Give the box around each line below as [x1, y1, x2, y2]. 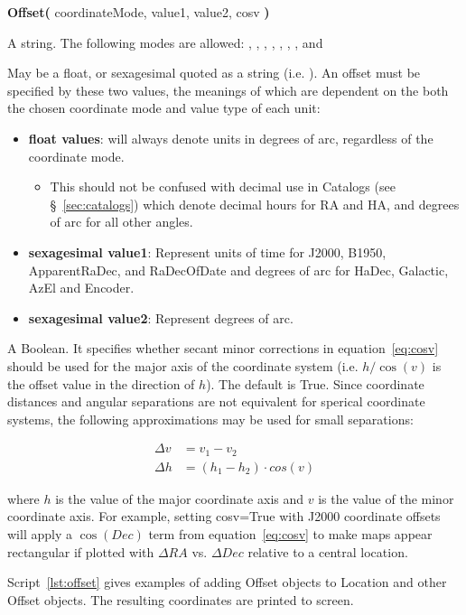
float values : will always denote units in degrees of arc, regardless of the [28, 128, 433, 147]
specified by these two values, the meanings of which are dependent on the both [7, 80, 449, 99]
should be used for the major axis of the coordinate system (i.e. [7, 356, 359, 375]
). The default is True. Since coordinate [206, 374, 424, 393]
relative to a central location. [247, 542, 408, 561]
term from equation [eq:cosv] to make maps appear [148, 524, 433, 543]
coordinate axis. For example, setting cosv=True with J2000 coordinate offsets [7, 507, 441, 526]
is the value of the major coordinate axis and [55, 489, 304, 508]
